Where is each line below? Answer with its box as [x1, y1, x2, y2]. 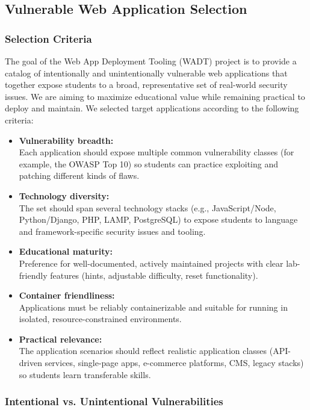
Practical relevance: [19, 332, 102, 345]
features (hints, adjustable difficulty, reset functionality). [50, 269, 258, 281]
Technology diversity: [19, 189, 110, 202]
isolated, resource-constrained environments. [19, 312, 182, 325]
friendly [19, 269, 48, 281]
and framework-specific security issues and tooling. [19, 225, 206, 237]
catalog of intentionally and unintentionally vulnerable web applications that [5, 66, 288, 79]
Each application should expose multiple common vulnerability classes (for [19, 146, 294, 158]
